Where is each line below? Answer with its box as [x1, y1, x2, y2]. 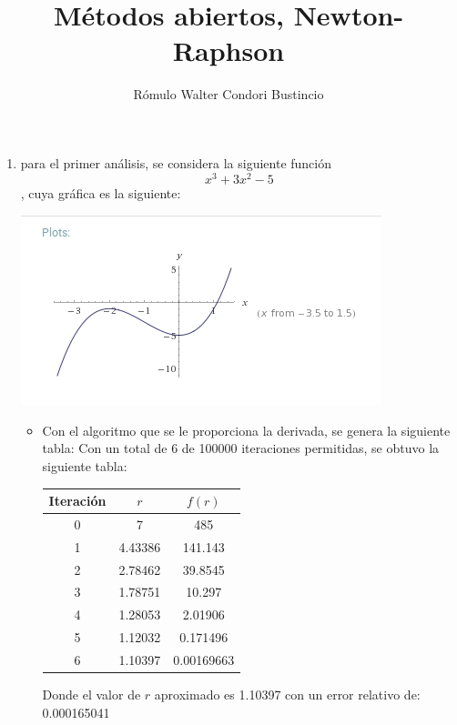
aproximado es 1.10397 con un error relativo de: [154, 685, 421, 704]
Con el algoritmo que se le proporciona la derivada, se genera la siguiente [42, 420, 451, 439]
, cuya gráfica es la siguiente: [20, 183, 181, 202]
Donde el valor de [42, 685, 141, 704]
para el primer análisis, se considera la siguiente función [20, 153, 332, 172]
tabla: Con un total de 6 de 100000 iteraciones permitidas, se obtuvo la [42, 438, 440, 458]
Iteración [48, 491, 107, 510]
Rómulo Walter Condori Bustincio [133, 85, 324, 104]
